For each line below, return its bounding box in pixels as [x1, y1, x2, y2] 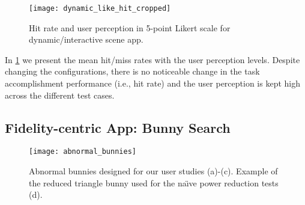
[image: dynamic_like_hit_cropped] [29, 4, 171, 13]
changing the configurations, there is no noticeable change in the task [5, 65, 260, 78]
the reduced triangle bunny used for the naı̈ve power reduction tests [29, 176, 279, 189]
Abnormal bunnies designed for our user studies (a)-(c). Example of [29, 165, 278, 177]
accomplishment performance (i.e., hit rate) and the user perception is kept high [5, 77, 300, 90]
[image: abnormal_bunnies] [29, 147, 136, 156]
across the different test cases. [5, 88, 115, 101]
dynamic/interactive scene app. [29, 33, 143, 46]
